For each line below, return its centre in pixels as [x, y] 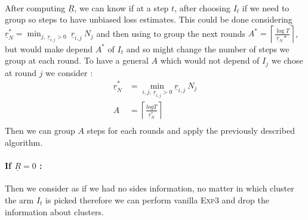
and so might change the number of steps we [208, 48]
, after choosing [202, 7]
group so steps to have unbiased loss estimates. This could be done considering [149, 19]
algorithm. [24, 142]
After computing [35, 7]
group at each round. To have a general [77, 60]
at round [21, 72]
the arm [19, 199]
